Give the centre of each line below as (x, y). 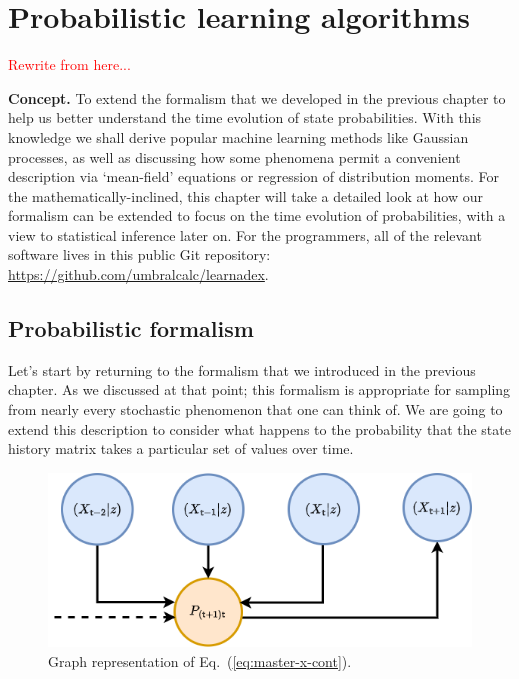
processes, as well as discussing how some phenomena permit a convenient (234, 156)
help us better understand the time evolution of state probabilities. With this (245, 117)
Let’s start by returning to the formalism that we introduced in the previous (242, 369)
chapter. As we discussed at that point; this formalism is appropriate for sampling (259, 389)
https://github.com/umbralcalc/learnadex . (138, 274)
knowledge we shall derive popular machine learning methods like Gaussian (238, 136)
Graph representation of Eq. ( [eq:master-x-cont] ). (200, 661)
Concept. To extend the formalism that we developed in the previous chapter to (257, 97)
